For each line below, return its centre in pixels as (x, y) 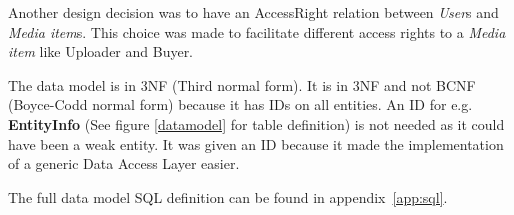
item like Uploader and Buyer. (101, 51)
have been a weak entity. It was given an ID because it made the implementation (256, 143)
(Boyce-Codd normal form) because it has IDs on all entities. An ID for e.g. (240, 104)
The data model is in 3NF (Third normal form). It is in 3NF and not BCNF (242, 84)
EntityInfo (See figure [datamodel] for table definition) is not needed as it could (256, 123)
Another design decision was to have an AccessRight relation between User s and (253, 12)
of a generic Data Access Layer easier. (124, 163)
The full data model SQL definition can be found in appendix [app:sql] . (228, 196)
